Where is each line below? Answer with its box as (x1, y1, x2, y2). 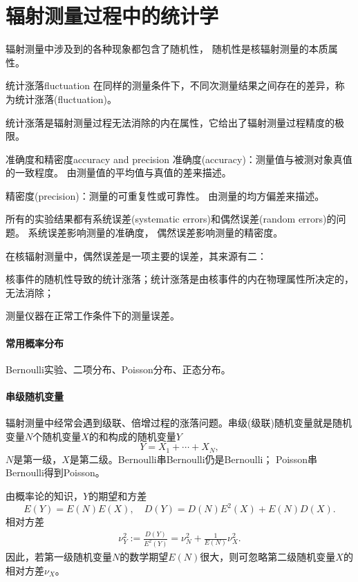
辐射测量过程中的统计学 (6, 1, 219, 30)
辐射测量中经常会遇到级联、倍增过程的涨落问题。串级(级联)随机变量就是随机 (6, 415, 352, 430)
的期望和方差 (88, 489, 147, 503)
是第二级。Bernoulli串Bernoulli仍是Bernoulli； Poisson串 (69, 451, 317, 466)
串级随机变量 (6, 389, 64, 404)
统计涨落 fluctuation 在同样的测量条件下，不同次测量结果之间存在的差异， (6, 78, 335, 93)
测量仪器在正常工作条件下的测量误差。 (6, 308, 180, 323)
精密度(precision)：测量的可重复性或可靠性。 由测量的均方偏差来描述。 (6, 188, 325, 203)
